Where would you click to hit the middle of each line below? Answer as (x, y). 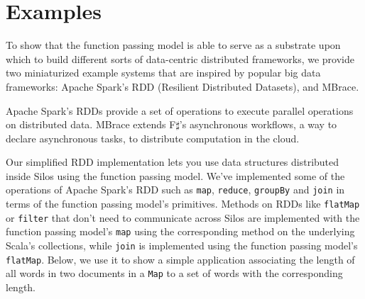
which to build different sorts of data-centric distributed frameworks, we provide (180, 58)
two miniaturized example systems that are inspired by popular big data (163, 73)
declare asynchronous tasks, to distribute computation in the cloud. (153, 138)
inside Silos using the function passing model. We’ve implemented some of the (175, 175)
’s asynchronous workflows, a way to (258, 124)
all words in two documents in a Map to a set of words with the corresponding (174, 273)
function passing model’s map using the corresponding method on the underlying (180, 231)
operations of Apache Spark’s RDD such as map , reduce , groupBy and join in (175, 190)
